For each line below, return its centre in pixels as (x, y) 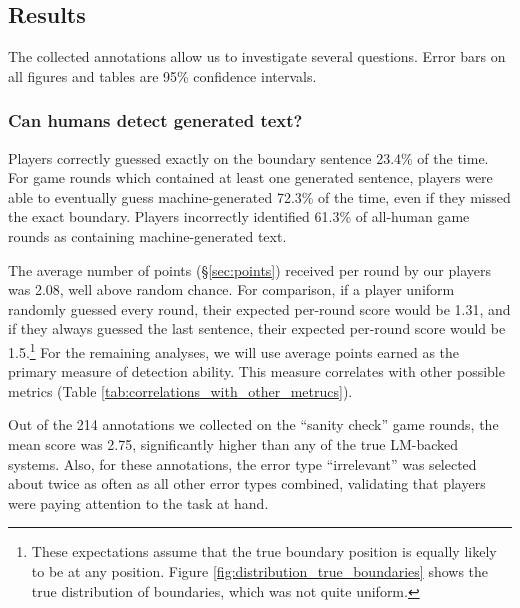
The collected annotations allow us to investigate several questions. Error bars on (257, 56)
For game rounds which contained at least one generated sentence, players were (250, 177)
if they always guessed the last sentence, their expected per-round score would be (257, 328)
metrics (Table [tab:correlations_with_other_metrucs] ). (180, 390)
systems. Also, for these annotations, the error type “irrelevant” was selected (242, 463)
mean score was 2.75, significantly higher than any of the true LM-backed (233, 443)
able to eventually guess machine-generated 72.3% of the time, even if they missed (259, 196)
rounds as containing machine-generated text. (147, 235)
